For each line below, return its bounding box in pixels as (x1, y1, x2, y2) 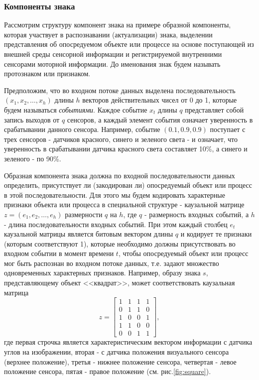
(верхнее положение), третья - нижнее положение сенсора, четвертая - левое (4, 356, 237, 367)
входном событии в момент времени (4, 248, 114, 258)
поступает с (210, 124, 246, 134)
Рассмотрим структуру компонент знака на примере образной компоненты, (4, 19, 231, 30)
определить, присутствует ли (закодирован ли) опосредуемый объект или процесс (4, 180, 252, 190)
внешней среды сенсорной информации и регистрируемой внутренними (4, 49, 222, 59)
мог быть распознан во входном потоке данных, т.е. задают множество (4, 257, 219, 268)
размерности (65, 209, 103, 219)
